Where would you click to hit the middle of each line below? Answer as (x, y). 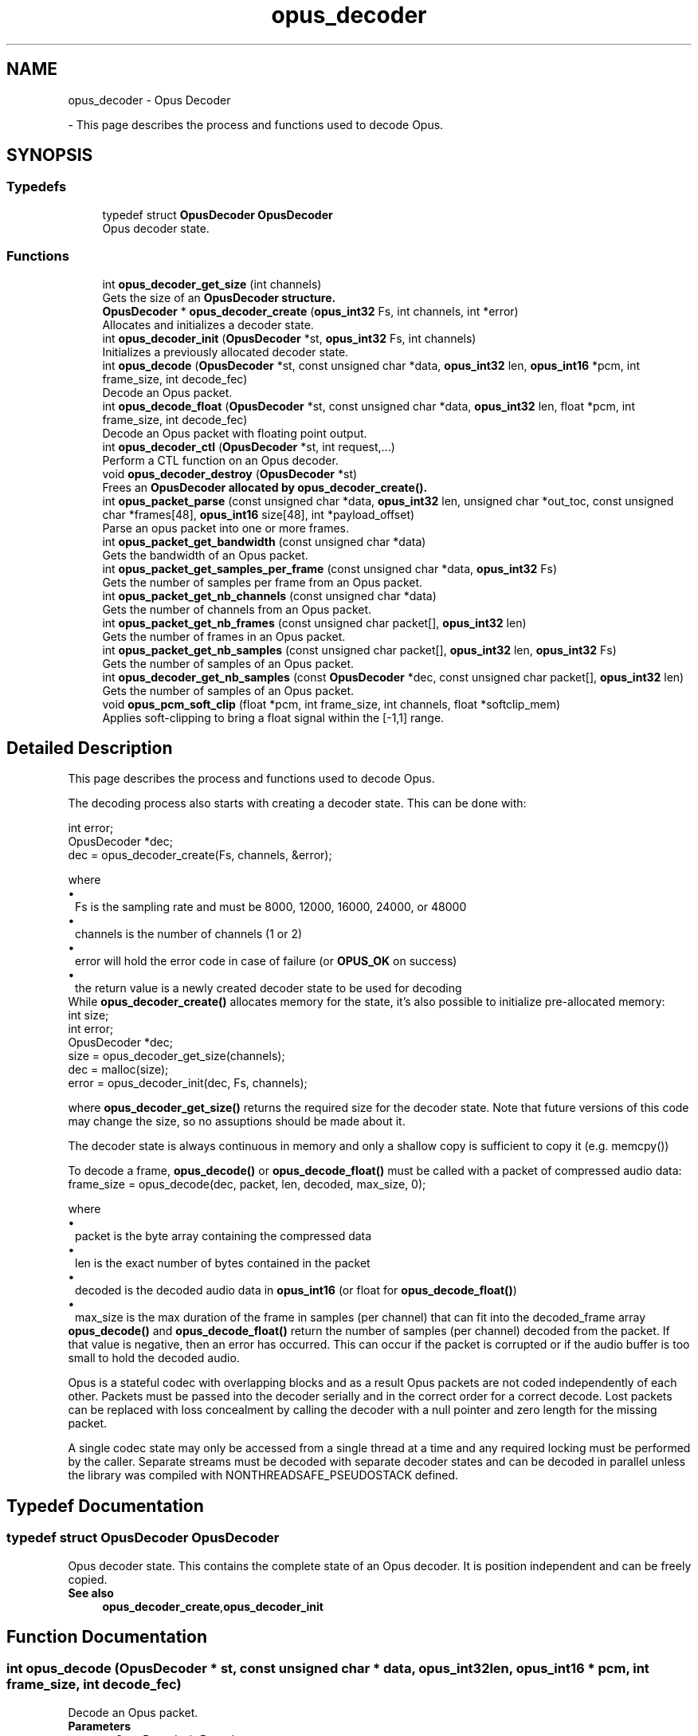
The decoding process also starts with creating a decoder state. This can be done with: (297, 803)
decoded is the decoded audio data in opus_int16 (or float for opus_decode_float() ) (296, 1290)
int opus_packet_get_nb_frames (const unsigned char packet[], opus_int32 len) (314, 623)
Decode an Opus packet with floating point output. (235, 433)
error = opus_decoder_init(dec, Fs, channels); (188, 1083)
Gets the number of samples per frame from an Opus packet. (263, 582)
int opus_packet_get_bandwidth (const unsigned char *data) (264, 541)
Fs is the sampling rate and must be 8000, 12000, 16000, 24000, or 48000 (271, 907)
